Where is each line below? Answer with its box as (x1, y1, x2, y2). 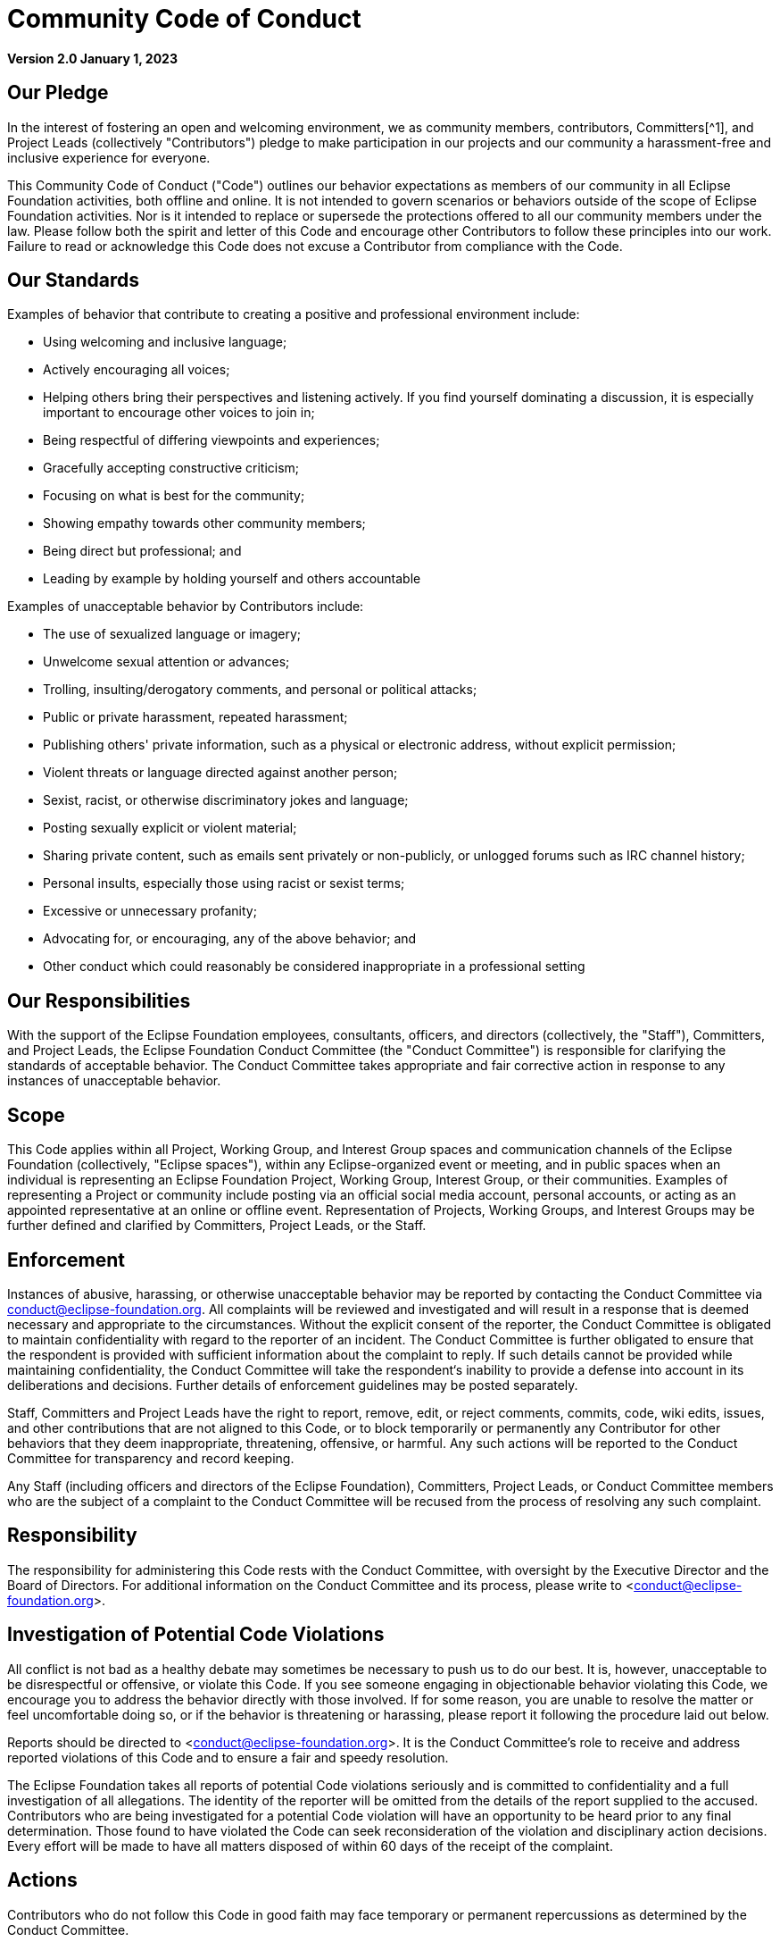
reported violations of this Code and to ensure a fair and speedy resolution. (7, 1749, 449, 1765)
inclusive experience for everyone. (7, 149, 211, 165)
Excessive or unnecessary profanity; (43, 903, 257, 919)
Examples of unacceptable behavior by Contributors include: (7, 599, 364, 615)
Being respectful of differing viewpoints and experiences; (43, 432, 380, 448)
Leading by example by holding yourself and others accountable (43, 571, 421, 587)
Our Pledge (7, 81, 109, 105)
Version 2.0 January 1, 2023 (7, 50, 178, 66)
